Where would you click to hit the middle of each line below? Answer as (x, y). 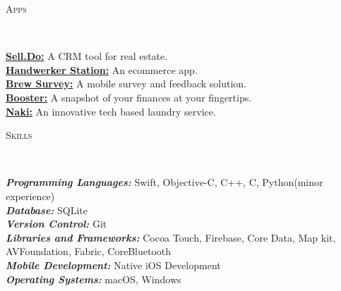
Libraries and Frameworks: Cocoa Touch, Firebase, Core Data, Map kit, (171, 237)
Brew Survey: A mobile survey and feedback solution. (126, 83)
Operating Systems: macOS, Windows (94, 279)
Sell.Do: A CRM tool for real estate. (87, 56)
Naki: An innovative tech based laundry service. (111, 111)
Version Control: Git (56, 224)
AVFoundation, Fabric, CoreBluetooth (89, 251)
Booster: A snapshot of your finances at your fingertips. (129, 97)
